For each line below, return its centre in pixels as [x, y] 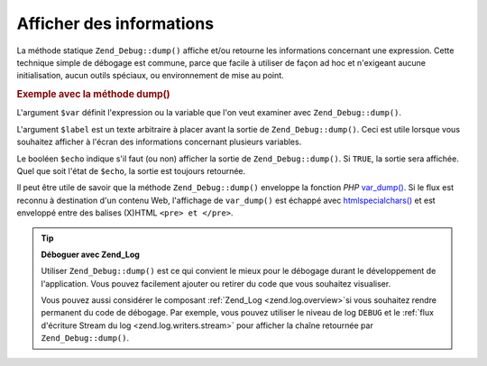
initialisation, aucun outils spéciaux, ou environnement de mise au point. [150, 76]
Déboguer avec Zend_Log [90, 254]
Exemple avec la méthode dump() [93, 95]
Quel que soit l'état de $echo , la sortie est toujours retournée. [131, 170]
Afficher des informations [115, 23]
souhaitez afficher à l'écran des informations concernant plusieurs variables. [159, 142]
